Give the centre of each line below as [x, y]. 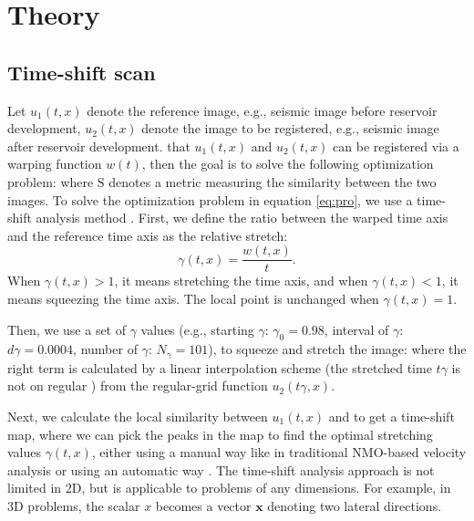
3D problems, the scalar [74, 505]
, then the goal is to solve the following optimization [288, 164]
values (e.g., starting [197, 329]
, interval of [356, 329]
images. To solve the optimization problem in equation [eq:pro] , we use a [210, 199]
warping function [55, 164]
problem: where [51, 181]
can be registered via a [396, 146]
